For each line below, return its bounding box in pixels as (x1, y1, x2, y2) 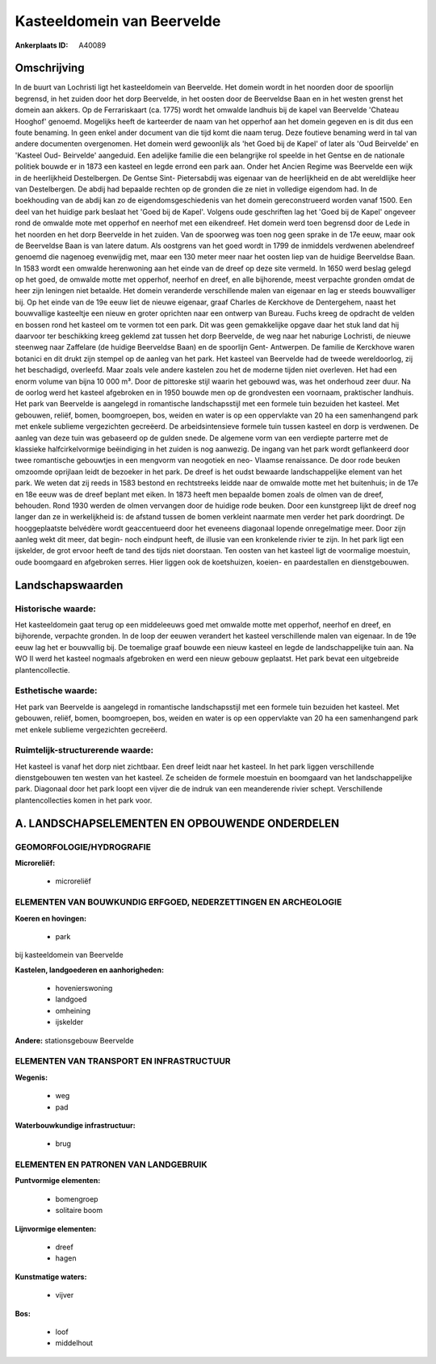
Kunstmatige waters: (15, 1272, 87, 1282)
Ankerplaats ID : (15, 40, 69, 50)
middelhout (55, 1338, 93, 1348)
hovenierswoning (55, 984, 113, 993)
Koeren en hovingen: (15, 913, 87, 923)
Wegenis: (15, 1072, 48, 1082)
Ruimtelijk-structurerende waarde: (15, 745, 153, 756)
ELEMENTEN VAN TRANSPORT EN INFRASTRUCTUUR (15, 1056, 231, 1067)
